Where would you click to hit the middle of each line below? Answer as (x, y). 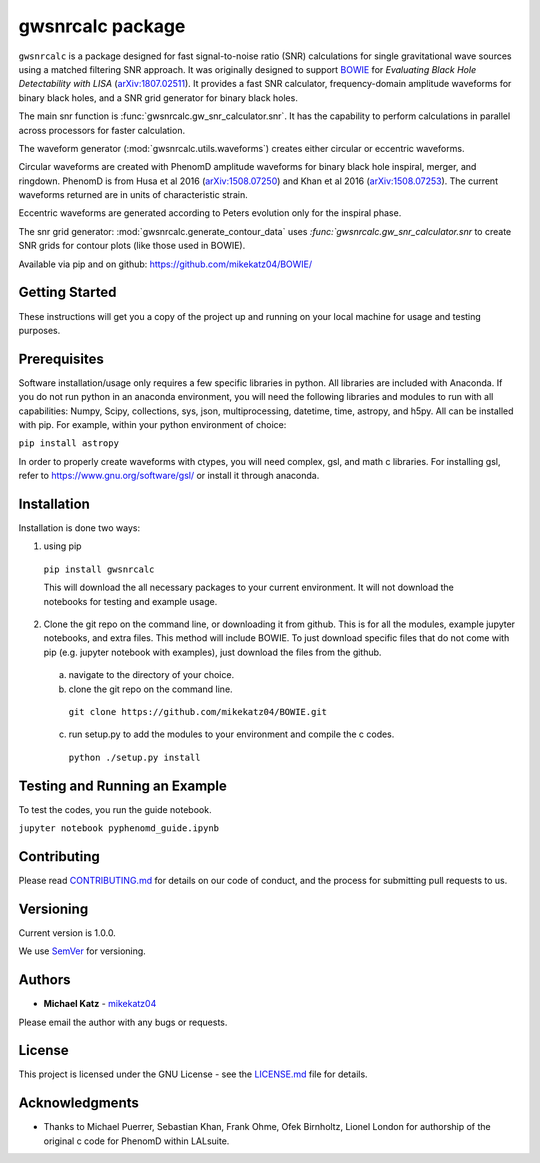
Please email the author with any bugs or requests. (123, 1022)
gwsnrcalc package (102, 26)
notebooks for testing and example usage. (130, 601)
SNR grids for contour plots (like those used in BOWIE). (132, 246)
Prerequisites (61, 358)
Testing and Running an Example (122, 785)
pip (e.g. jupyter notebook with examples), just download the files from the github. (212, 652)
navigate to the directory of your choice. (151, 675)
